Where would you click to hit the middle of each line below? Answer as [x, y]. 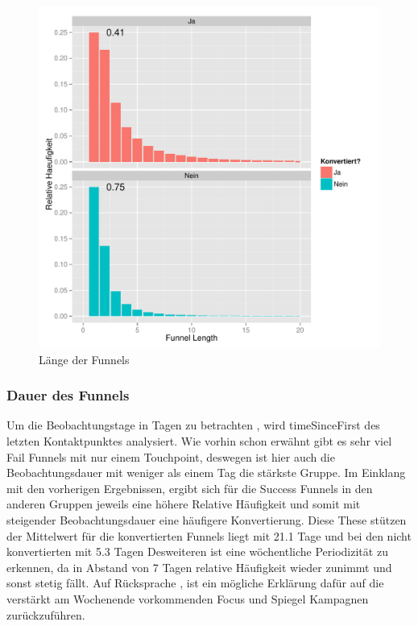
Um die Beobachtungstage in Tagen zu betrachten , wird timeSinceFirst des [193, 425]
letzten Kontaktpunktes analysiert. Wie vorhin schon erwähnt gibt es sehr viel [199, 441]
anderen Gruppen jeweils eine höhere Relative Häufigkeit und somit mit [184, 504]
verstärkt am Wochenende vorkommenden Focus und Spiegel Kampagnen [188, 598]
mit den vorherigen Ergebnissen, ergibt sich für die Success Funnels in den [190, 488]
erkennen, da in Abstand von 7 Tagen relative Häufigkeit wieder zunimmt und [199, 567]
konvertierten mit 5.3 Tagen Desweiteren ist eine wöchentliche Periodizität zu [197, 551]
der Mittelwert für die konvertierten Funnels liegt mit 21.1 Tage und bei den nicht [209, 535]
